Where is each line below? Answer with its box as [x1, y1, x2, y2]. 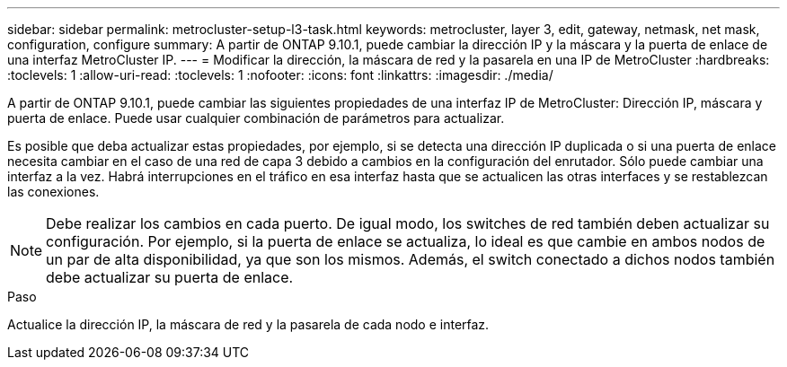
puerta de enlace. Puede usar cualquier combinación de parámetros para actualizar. [7, 110, 505, 126]
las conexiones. [7, 184, 100, 199]
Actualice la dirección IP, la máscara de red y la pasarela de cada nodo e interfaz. [7, 317, 490, 332]
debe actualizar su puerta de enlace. [46, 268, 294, 286]
